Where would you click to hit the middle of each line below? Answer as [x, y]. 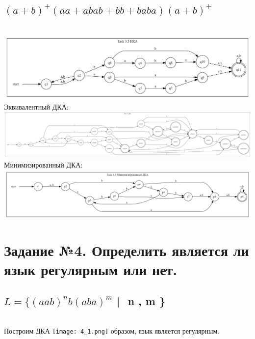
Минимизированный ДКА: [43, 165]
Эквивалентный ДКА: [36, 106]
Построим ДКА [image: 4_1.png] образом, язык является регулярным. [112, 331]
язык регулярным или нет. [91, 269]
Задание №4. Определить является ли [127, 250]
